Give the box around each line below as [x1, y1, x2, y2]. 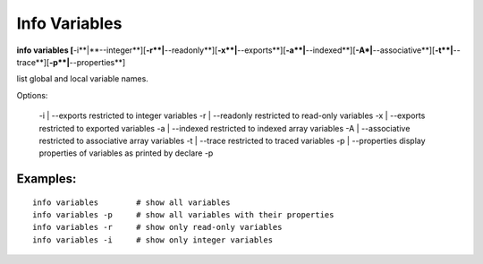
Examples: [16, 171, 77, 187]
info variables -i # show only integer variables [32, 234, 273, 245]
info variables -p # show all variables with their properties [32, 210, 335, 220]
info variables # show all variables [32, 197, 232, 208]
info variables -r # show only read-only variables [32, 222, 283, 233]
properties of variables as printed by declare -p [38, 148, 214, 158]
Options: [16, 89, 48, 100]
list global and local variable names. [16, 73, 149, 84]
